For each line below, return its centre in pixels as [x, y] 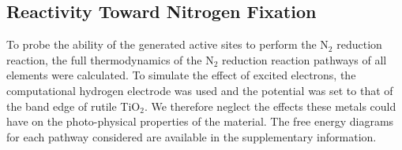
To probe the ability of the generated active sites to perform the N [167, 44]
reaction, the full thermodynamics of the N [110, 59]
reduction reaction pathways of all [304, 59]
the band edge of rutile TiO [73, 106]
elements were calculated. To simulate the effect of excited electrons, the [181, 75]
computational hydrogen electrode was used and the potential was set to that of [200, 90]
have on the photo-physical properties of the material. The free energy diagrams [200, 121]
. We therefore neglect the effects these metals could [270, 106]
